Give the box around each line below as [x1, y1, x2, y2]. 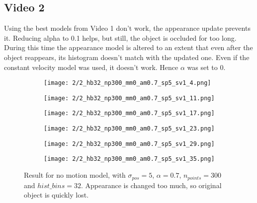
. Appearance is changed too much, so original [81, 180, 222, 190]
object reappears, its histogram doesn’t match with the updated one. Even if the [4, 52, 250, 62]
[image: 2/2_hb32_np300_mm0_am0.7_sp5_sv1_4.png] [44, 79, 211, 87]
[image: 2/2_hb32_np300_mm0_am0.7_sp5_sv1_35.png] [44, 155, 215, 163]
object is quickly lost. [24, 190, 89, 200]
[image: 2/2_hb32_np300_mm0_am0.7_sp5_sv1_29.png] [44, 140, 215, 147]
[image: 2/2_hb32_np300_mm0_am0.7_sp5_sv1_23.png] [44, 125, 215, 133]
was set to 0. [187, 62, 226, 72]
